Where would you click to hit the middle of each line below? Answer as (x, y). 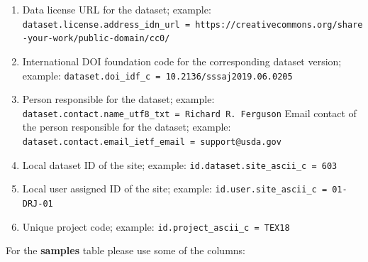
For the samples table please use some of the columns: (126, 250)
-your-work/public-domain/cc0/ (96, 39)
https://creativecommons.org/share (279, 24)
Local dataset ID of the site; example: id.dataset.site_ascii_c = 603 (180, 164)
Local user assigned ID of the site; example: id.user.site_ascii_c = (175, 189)
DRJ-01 (38, 203)
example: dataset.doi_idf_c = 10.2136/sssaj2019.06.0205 (157, 75)
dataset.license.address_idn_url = (106, 24)
